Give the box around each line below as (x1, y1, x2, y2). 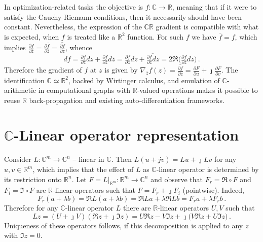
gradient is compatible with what (156, 21, 259, 32)
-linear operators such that (53, 185, 135, 195)
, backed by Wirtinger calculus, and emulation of (68, 75, 220, 85)
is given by (104, 64, 138, 75)
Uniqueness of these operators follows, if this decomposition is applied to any (4, 220, 243, 230)
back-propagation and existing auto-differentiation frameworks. (29, 94, 224, 105)
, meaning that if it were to (172, 2, 257, 12)
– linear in (72, 154, 104, 164)
